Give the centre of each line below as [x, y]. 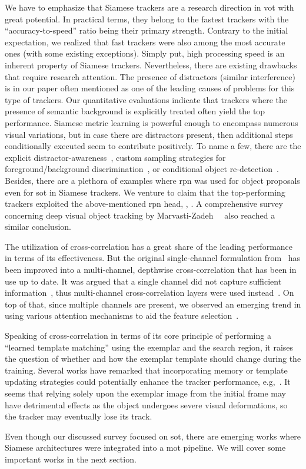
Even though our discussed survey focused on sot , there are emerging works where [153, 436]
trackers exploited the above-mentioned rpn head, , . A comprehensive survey [144, 204]
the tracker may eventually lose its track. [79, 416]
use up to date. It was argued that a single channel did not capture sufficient [143, 281]
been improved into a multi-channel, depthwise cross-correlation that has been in [151, 270]
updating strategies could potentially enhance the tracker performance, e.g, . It [148, 382]
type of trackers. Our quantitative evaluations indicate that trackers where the [146, 99]
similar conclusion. [38, 227]
